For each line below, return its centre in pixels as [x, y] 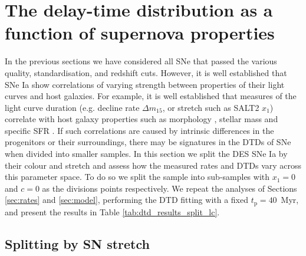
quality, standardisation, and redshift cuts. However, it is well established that [146, 72]
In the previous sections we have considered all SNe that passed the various [141, 61]
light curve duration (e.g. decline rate [72, 107]
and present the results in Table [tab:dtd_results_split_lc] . [112, 211]
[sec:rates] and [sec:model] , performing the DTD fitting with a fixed [127, 200]
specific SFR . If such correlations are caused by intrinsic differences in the [139, 130]
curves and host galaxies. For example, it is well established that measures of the [151, 96]
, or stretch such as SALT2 [211, 107]
